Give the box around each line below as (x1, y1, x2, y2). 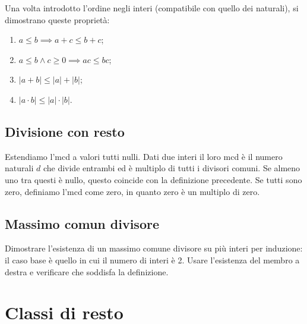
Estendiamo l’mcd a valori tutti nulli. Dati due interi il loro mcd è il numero (5, 150, 283, 162)
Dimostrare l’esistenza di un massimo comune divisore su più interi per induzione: (5, 242, 303, 254)
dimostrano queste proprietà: (5, 13, 110, 26)
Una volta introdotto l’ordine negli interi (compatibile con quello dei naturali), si (5, 2, 299, 14)
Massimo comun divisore (5, 214, 159, 232)
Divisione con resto (5, 122, 125, 140)
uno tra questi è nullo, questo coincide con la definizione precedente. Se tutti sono (5, 173, 302, 185)
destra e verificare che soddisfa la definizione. (5, 265, 169, 278)
